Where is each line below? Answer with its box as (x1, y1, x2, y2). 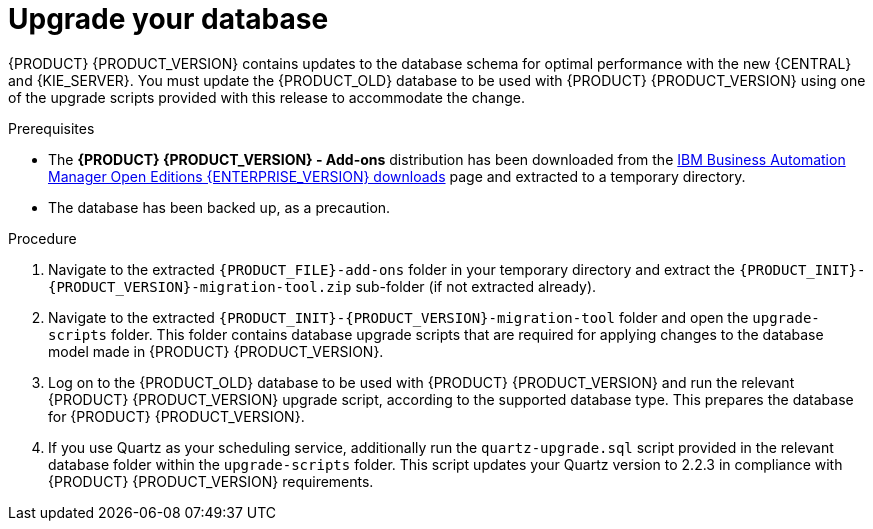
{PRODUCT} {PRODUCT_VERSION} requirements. (48, 472, 374, 490)
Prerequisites (8, 119, 95, 137)
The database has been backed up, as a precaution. (48, 198, 391, 216)
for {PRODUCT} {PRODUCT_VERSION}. (48, 407, 305, 425)
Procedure (8, 229, 77, 247)
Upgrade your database (8, 2, 329, 36)
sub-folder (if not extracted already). (355, 277, 597, 295)
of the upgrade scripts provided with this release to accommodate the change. (8, 88, 526, 106)
